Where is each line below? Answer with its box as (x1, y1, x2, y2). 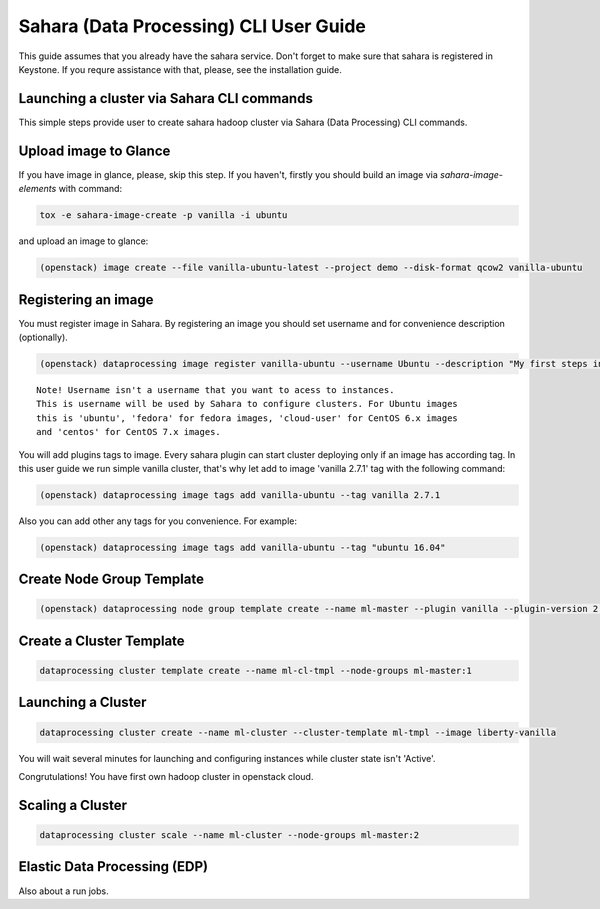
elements (18, 183, 57, 195)
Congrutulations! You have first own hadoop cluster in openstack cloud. (18, 771, 314, 783)
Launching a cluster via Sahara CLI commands (18, 90, 314, 107)
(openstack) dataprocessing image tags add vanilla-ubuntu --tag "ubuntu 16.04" (39, 541, 446, 553)
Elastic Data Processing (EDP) (18, 858, 209, 875)
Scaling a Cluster (18, 796, 127, 814)
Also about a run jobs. (18, 885, 109, 897)
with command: (58, 183, 123, 195)
